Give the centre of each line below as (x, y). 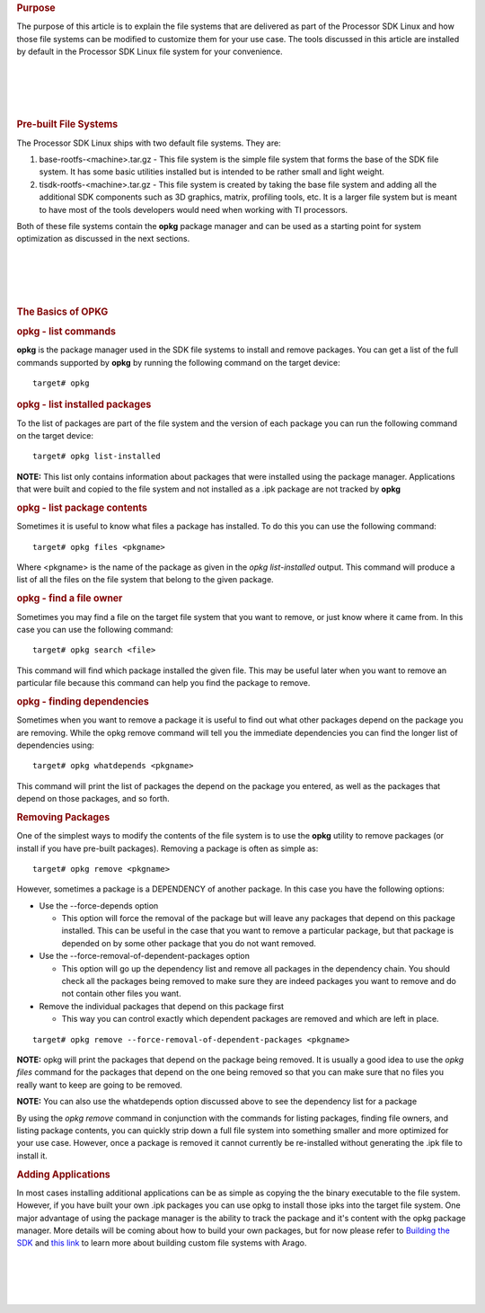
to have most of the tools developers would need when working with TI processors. (194, 209)
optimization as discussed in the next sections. (103, 239)
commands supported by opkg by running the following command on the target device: (178, 362)
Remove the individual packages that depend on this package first (162, 1006)
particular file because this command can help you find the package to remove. (163, 683)
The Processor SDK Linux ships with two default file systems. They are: (149, 143)
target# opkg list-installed (97, 457)
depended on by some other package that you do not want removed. (189, 943)
